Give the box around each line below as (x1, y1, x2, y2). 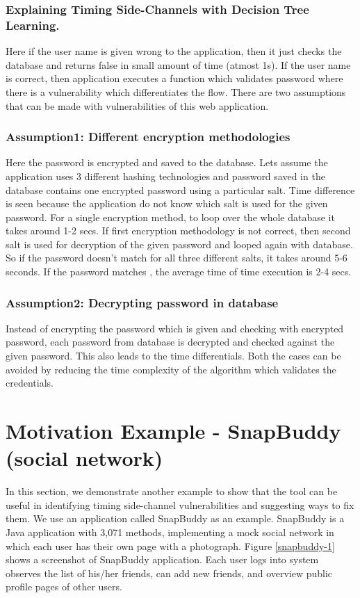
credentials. (6, 375, 54, 390)
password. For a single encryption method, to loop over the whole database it (6, 209, 335, 224)
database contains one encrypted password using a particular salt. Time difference (6, 182, 355, 197)
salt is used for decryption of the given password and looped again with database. (6, 236, 353, 251)
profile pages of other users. (6, 579, 122, 594)
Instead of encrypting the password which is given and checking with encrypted (6, 321, 344, 335)
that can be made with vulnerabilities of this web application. (6, 98, 269, 113)
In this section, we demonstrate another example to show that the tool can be (6, 484, 338, 499)
